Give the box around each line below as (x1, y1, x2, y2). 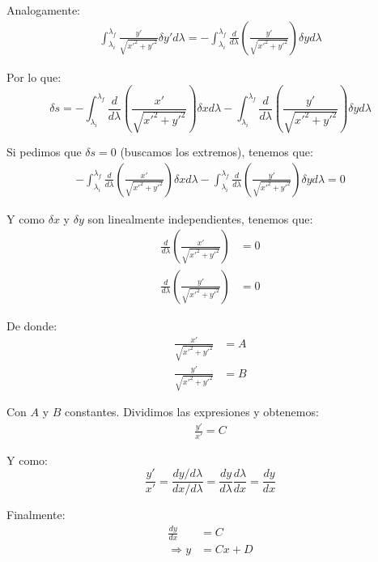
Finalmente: (6, 506, 66, 523)
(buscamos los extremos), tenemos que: (120, 143, 313, 160)
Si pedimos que (6, 143, 82, 160)
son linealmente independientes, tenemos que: (87, 210, 313, 227)
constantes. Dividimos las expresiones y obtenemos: (65, 403, 319, 420)
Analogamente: (6, 2, 80, 18)
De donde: (6, 317, 57, 334)
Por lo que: (6, 68, 62, 85)
